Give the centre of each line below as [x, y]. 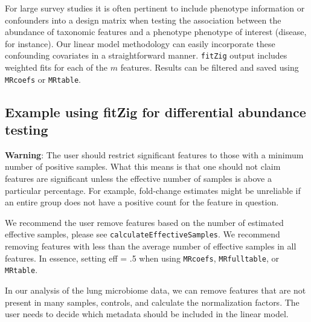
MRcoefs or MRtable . [43, 79]
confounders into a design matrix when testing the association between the [143, 20]
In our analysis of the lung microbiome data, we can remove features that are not [155, 290]
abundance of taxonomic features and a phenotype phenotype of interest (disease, [156, 32]
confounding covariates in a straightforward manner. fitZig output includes [146, 55]
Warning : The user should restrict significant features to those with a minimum [154, 154]
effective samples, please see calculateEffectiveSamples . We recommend [143, 234]
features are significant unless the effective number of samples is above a [138, 179]
